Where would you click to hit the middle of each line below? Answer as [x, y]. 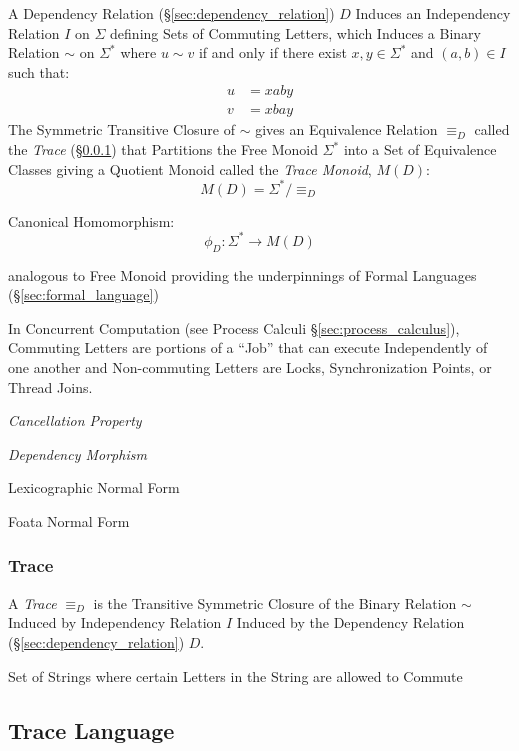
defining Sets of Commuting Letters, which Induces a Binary [295, 32]
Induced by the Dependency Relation [350, 622]
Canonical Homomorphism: [91, 220]
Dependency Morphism [77, 453]
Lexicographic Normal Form [94, 487]
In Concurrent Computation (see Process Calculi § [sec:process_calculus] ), [234, 327]
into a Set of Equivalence [420, 149]
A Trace [32, 602]
